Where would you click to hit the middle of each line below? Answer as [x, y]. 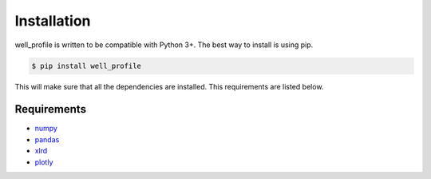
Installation [53, 21]
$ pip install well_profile [86, 66]
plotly [44, 162]
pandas [47, 139]
